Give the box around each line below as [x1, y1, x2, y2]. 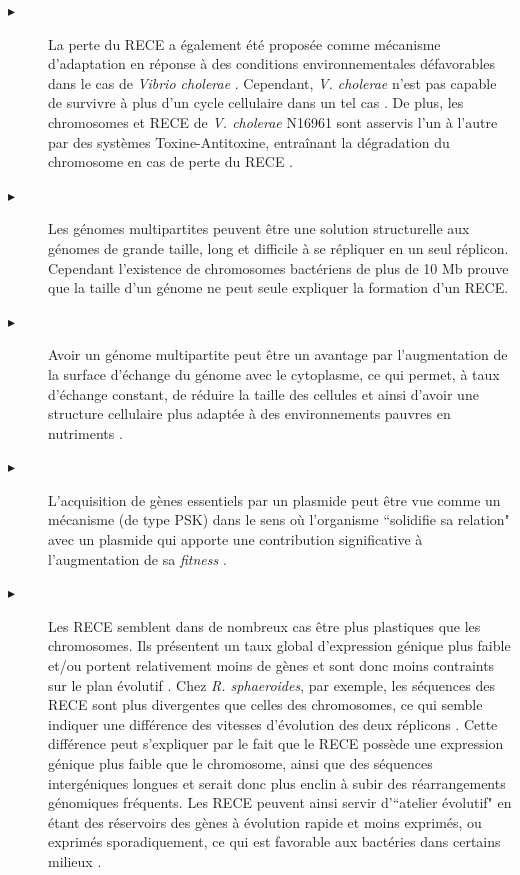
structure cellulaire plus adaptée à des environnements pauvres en [48, 403, 451, 424]
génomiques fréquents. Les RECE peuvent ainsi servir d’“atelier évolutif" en [48, 792, 512, 813]
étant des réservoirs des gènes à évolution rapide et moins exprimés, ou [48, 811, 482, 832]
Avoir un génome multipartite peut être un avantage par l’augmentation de [48, 344, 508, 365]
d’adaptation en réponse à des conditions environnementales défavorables [48, 53, 495, 74]
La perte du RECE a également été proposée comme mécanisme [48, 33, 441, 54]
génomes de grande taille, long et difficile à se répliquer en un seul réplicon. [48, 237, 509, 258]
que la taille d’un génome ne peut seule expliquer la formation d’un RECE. [48, 277, 509, 298]
